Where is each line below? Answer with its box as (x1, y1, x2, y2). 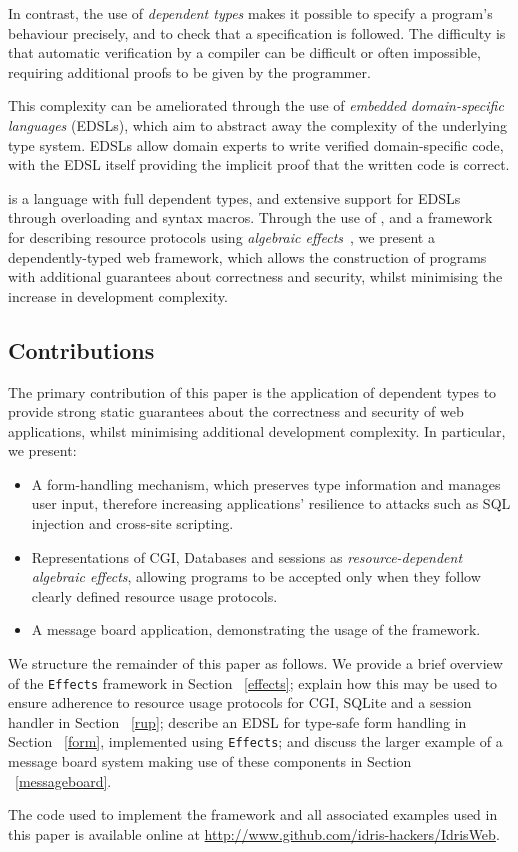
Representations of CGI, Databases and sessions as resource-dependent (31, 546, 463, 567)
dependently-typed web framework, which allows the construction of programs (8, 246, 487, 267)
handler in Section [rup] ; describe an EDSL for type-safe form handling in (8, 711, 467, 732)
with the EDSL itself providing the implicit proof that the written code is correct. (8, 154, 510, 175)
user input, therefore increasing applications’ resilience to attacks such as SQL (31, 493, 511, 514)
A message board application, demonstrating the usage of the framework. (31, 619, 481, 640)
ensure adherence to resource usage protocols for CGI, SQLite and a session (8, 692, 472, 713)
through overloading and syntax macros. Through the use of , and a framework (8, 207, 493, 228)
